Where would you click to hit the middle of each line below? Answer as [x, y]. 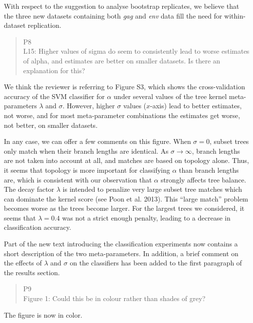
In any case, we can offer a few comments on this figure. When [97, 141]
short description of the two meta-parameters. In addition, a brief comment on [121, 253]
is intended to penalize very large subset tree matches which [152, 189]
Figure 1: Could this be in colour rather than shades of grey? [114, 298]
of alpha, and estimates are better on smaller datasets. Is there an [122, 60]
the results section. [32, 272]
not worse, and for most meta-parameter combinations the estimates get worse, [122, 115]
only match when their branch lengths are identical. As [86, 151]
